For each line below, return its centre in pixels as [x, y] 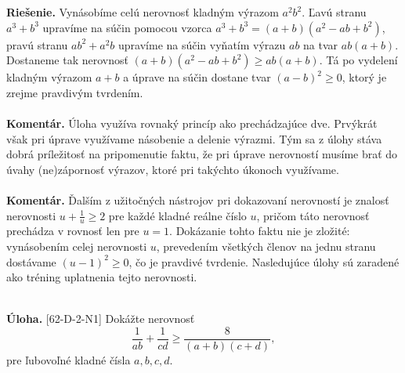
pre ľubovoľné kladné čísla [69, 359]
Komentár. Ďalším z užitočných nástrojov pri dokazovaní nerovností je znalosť [198, 199]
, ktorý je [364, 77]
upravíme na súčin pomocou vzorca [127, 27]
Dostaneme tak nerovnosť [67, 60]
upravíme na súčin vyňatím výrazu [202, 44]
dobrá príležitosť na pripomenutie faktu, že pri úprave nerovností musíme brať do [202, 154]
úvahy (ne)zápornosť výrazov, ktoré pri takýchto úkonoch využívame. [173, 169]
